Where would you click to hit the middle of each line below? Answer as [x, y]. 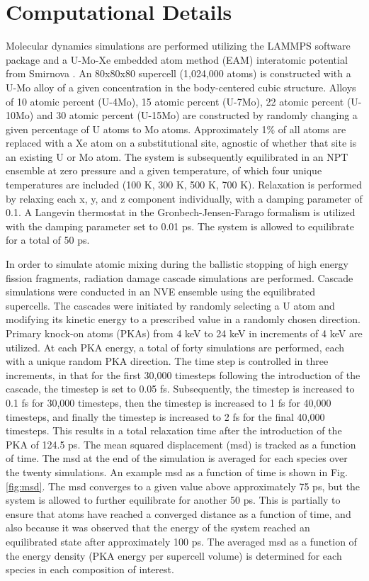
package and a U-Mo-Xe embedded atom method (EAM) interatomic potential [177, 59]
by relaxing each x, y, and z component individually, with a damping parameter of [184, 198]
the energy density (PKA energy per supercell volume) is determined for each [174, 555]
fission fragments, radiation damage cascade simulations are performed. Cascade [180, 277]
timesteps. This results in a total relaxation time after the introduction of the [174, 430]
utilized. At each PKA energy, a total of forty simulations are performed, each [175, 347]
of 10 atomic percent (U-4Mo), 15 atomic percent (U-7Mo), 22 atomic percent [175, 101]
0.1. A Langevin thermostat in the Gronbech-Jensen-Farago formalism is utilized [181, 212]
